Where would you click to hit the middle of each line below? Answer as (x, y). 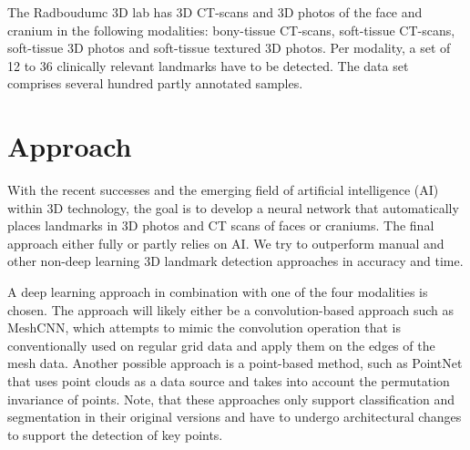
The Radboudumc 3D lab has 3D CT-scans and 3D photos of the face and (215, 12)
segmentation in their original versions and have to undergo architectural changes (235, 417)
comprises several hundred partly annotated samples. (155, 83)
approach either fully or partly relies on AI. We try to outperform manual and (226, 243)
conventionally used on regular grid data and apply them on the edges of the (221, 345)
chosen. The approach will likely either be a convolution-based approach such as (231, 309)
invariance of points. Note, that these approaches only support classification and (231, 399)
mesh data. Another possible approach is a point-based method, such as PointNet (235, 363)
